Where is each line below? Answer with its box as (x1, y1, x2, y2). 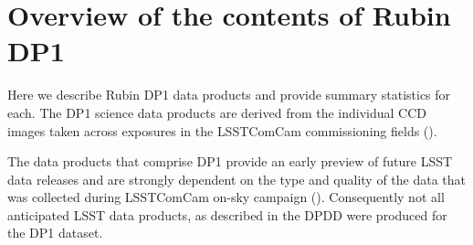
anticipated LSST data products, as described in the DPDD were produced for (7, 205, 447, 224)
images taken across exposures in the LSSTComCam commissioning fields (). (7, 121, 437, 140)
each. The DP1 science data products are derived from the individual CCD (7, 102, 427, 122)
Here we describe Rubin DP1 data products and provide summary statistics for (7, 85, 451, 104)
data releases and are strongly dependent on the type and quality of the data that (7, 169, 467, 188)
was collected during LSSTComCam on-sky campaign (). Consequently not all (7, 187, 445, 207)
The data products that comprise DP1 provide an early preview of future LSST (7, 152, 453, 171)
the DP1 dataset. (7, 223, 103, 242)
